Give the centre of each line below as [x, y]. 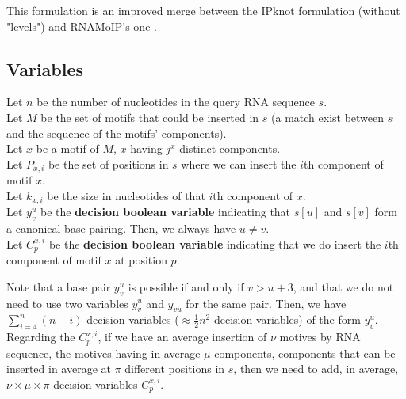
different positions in [175, 369]
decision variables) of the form [287, 319]
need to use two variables [67, 303]
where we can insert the [239, 163]
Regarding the [41, 337]
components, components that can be [305, 353]
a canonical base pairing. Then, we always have [121, 228]
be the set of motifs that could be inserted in [150, 117]
